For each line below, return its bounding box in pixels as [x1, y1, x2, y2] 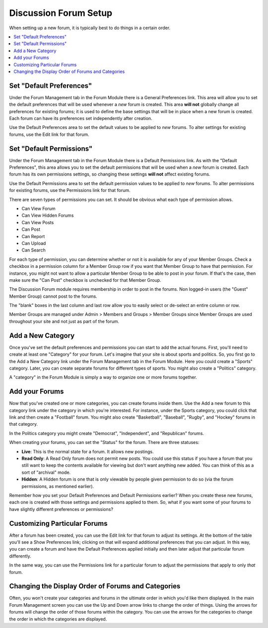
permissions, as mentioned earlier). [21, 483, 94, 489]
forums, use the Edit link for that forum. [9, 131, 89, 137]
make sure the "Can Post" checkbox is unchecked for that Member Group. [9, 277, 161, 283]
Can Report [21, 233, 45, 239]
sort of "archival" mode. [21, 469, 71, 475]
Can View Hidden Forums [21, 212, 74, 218]
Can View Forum [21, 206, 56, 211]
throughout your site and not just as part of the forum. [9, 318, 120, 324]
